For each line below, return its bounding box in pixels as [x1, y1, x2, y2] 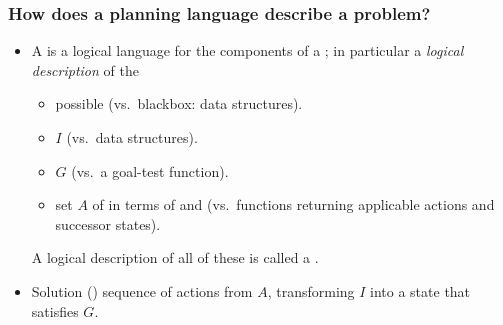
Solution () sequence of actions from [31, 280, 253, 301]
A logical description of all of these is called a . [31, 247, 319, 268]
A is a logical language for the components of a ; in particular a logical [31, 40, 464, 61]
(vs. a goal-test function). [71, 160, 229, 181]
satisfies [31, 300, 79, 321]
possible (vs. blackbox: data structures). [55, 93, 303, 114]
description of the [31, 59, 139, 80]
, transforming [267, 280, 355, 301]
